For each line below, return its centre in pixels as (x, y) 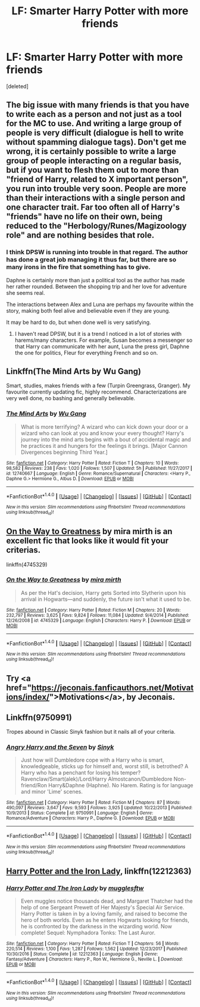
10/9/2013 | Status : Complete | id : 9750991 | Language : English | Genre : (80, 813)
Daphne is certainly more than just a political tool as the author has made (96, 280)
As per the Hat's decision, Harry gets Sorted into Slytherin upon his (103, 593)
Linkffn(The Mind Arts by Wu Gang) (74, 371)
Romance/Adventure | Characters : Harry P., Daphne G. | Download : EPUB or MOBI (90, 818)
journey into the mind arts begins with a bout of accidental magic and (106, 439)
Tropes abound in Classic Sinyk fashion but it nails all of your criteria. (91, 732)
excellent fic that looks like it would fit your (87, 541)
